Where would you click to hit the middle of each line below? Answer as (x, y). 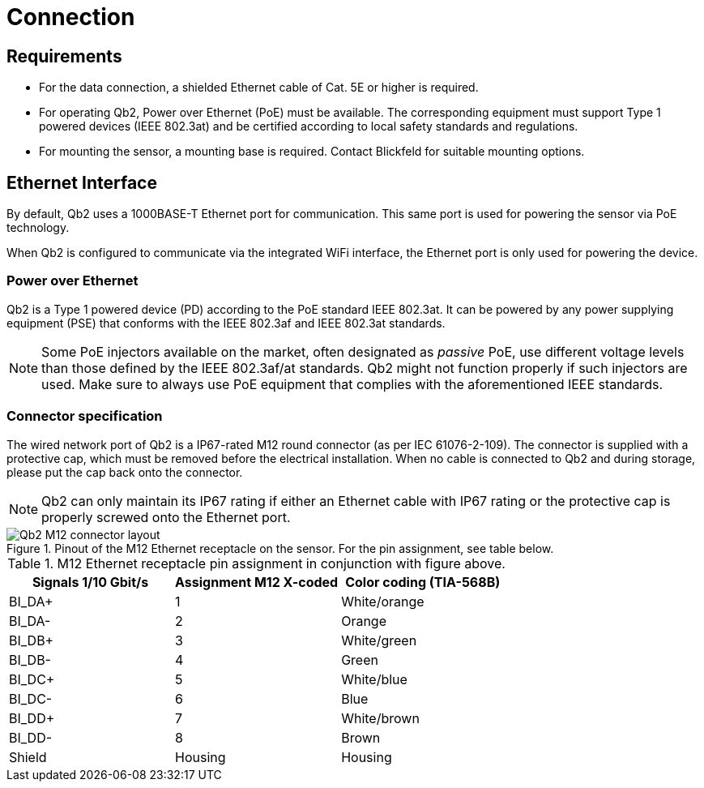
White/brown (380, 718)
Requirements (64, 56)
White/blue (374, 679)
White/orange (383, 601)
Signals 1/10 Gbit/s (90, 582)
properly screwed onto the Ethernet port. (166, 517)
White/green (379, 640)
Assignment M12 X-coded (257, 582)
